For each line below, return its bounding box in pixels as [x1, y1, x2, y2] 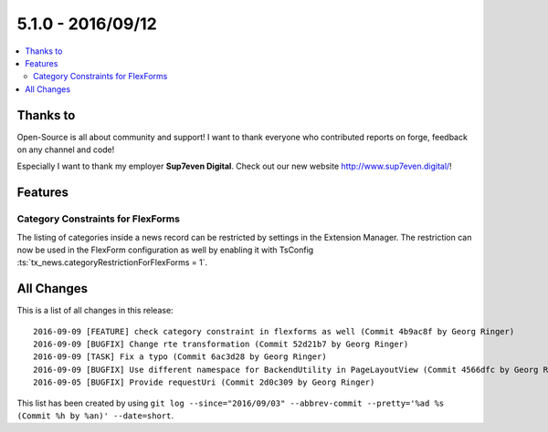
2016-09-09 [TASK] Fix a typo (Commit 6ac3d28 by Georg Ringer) [33, 352, 328, 362]
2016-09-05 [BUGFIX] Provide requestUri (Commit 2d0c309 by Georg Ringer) [33, 377, 375, 387]
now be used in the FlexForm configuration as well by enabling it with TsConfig [16, 244, 314, 255]
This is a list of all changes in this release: [16, 305, 174, 316]
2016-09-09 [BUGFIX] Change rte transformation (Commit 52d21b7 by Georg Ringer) [33, 339, 409, 350]
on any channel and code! [16, 144, 115, 155]
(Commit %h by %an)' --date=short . [16, 410, 174, 421]
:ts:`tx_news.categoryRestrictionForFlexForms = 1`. [16, 257, 208, 268]
